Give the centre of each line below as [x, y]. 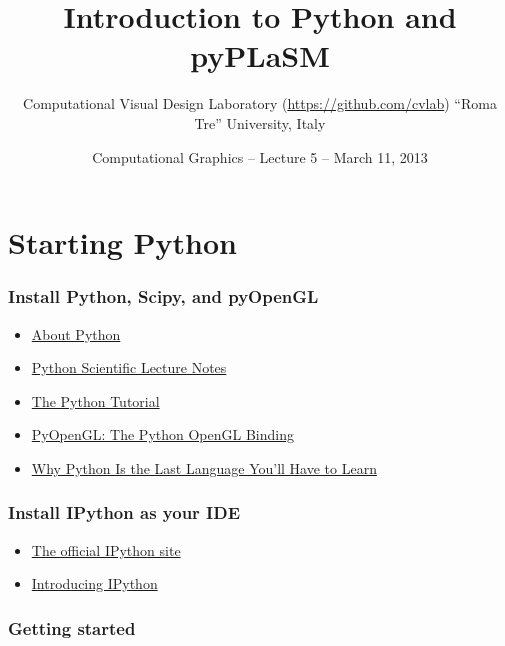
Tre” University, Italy [260, 122]
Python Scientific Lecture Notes [129, 367]
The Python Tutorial [95, 400]
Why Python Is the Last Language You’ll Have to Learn [204, 467]
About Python [76, 333]
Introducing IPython [94, 583]
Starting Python [122, 242]
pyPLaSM [260, 55]
